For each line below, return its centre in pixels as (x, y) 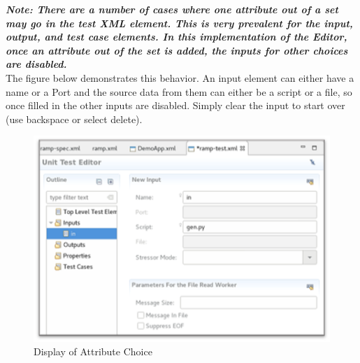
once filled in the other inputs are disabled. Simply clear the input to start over (175, 105)
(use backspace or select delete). (74, 119)
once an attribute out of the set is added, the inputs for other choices (177, 50)
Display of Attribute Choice (93, 351)
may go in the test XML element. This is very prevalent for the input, (179, 23)
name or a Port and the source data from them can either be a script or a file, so (179, 91)
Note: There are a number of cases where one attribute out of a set (172, 9)
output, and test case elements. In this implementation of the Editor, (177, 37)
